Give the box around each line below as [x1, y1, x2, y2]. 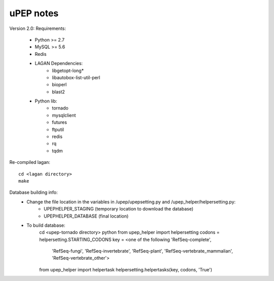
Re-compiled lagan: [9, 159, 51, 165]
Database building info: [9, 189, 58, 195]
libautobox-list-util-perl [52, 74, 100, 81]
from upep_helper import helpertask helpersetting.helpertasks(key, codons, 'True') [39, 266, 213, 272]
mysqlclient [52, 112, 76, 118]
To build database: [26, 222, 65, 228]
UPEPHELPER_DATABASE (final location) [44, 213, 129, 219]
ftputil [52, 126, 64, 132]
